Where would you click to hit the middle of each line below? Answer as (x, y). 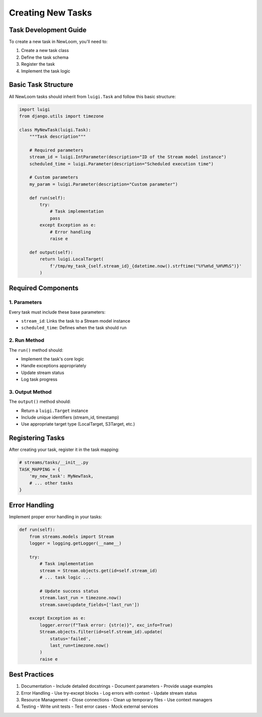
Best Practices (32, 674)
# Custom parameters (54, 177)
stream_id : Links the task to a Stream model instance (76, 321)
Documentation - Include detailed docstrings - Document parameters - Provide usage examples (117, 686)
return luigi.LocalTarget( (72, 259)
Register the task (38, 64)
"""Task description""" (57, 137)
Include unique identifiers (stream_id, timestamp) (70, 417)
